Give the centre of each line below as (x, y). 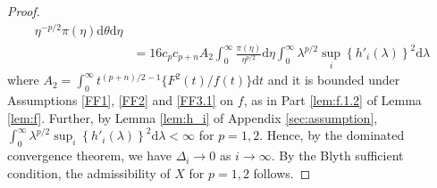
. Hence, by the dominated (332, 135)
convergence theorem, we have (89, 155)
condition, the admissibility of (89, 172)
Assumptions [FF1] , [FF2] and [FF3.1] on (121, 100)
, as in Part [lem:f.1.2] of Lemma (332, 100)
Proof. (24, 11)
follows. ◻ (282, 172)
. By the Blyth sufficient (337, 155)
